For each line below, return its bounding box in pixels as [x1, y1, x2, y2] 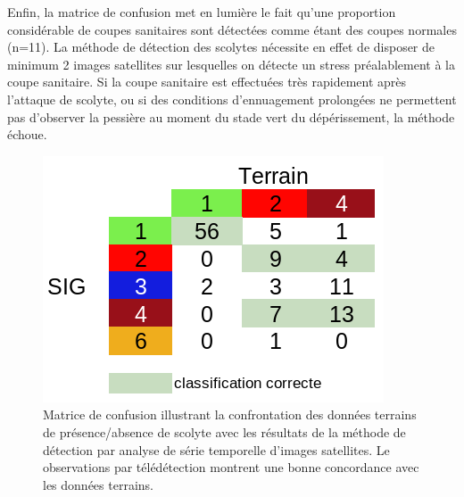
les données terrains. [43, 475, 153, 493]
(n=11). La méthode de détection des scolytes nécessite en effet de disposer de [7, 37, 435, 56]
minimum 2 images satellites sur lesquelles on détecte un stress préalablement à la [7, 54, 455, 73]
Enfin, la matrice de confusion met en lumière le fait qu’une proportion [7, 3, 396, 21]
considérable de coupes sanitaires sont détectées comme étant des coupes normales [7, 20, 457, 38]
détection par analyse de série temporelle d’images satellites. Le [43, 440, 390, 459]
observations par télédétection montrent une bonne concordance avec [43, 458, 419, 476]
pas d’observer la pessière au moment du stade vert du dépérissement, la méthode [7, 107, 455, 126]
